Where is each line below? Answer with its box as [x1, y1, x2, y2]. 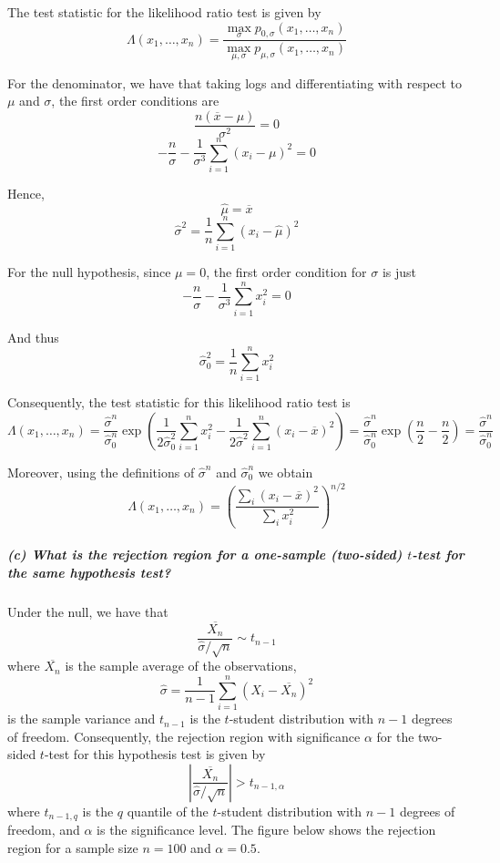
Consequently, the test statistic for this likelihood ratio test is [7, 393, 351, 412]
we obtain [258, 462, 313, 481]
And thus [7, 327, 59, 346]
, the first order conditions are [51, 91, 219, 110]
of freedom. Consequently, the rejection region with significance [7, 726, 361, 745]
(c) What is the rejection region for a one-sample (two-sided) [7, 545, 403, 564]
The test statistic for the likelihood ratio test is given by [7, 3, 321, 21]
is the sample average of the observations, [65, 656, 297, 675]
